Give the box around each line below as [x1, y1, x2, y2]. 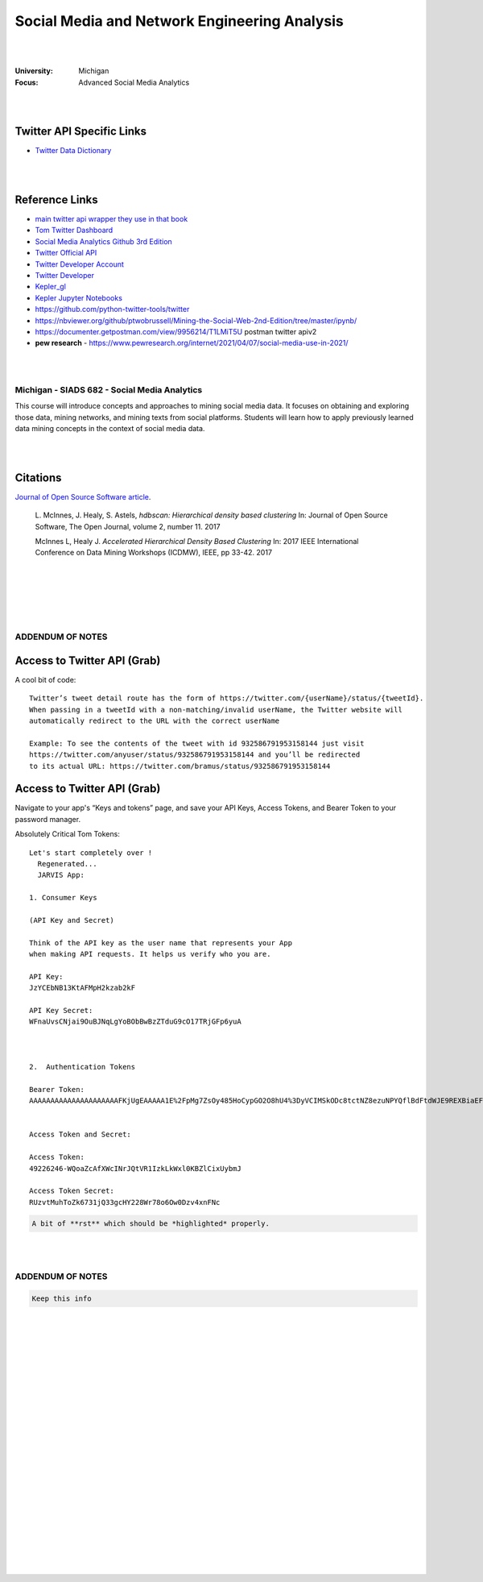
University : [14, 66, 54, 76]
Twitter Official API [35, 248, 97, 258]
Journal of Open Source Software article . [14, 492, 151, 501]
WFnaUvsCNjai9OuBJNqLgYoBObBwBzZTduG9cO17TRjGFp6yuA [29, 1017, 242, 1027]
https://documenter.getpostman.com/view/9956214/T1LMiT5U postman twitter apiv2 [35, 327, 317, 336]
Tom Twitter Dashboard [35, 226, 114, 235]
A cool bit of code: [14, 675, 76, 684]
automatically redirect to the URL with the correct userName [29, 716, 280, 725]
